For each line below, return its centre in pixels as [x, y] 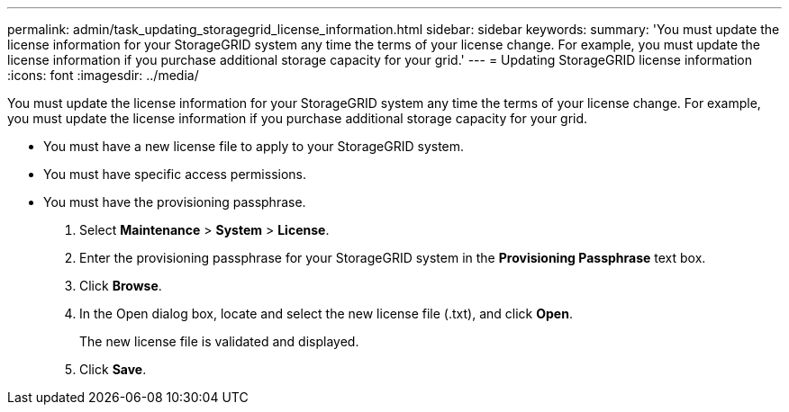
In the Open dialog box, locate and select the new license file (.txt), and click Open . [326, 313]
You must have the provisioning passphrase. [175, 202]
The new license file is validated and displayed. [219, 341]
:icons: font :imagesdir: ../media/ [103, 75]
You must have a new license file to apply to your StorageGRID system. [254, 146]
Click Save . [113, 369]
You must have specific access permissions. [175, 174]
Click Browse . [121, 286]
